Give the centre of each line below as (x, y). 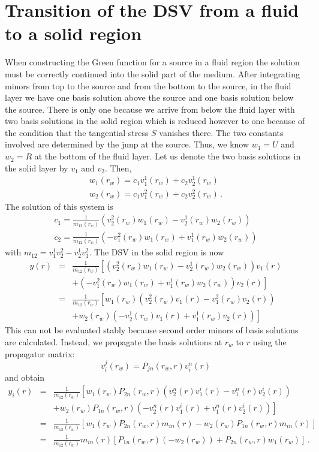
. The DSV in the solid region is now (157, 252)
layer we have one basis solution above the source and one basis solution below (149, 97)
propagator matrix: (40, 353)
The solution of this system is (59, 206)
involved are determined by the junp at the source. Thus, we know (127, 144)
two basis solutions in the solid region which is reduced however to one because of (155, 121)
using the (270, 342)
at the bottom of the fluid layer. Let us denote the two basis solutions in (168, 156)
